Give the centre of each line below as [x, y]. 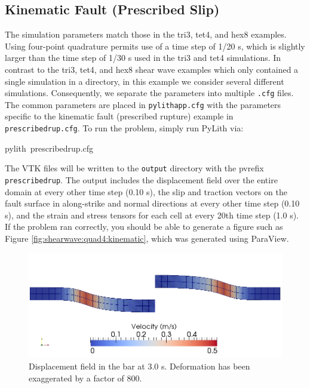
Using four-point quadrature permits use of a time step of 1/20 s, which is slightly [155, 46]
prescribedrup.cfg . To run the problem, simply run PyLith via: [124, 128]
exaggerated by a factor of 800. [85, 378]
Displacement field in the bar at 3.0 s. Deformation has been [139, 366]
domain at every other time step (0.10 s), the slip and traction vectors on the [146, 191]
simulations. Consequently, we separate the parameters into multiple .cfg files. [149, 93]
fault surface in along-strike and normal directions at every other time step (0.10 [152, 203]
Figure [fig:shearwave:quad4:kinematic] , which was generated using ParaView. [147, 238]
